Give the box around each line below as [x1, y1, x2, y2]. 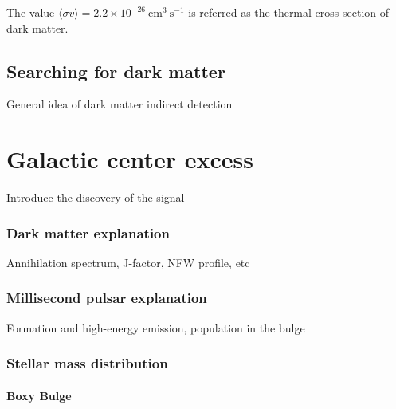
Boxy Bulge [6, 387, 72, 403]
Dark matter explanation [6, 222, 170, 242]
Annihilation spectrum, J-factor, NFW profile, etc [6, 254, 250, 270]
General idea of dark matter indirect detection [6, 96, 233, 112]
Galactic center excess [6, 143, 253, 175]
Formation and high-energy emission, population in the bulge [6, 319, 305, 336]
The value [6, 4, 55, 20]
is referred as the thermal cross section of [188, 4, 390, 20]
